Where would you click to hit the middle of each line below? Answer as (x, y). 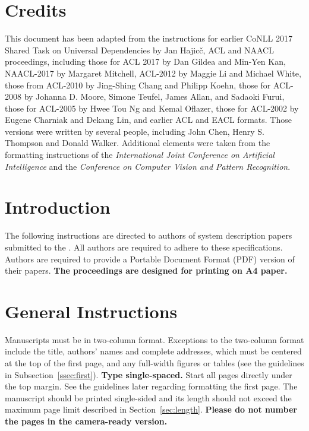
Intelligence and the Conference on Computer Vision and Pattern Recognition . (148, 166)
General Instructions (91, 311)
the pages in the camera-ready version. (86, 421)
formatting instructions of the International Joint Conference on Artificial (140, 155)
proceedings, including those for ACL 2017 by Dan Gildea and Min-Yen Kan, (145, 61)
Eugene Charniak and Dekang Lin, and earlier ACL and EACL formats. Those (148, 120)
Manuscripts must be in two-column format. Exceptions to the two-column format (154, 339)
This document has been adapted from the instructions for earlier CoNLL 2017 (149, 38)
